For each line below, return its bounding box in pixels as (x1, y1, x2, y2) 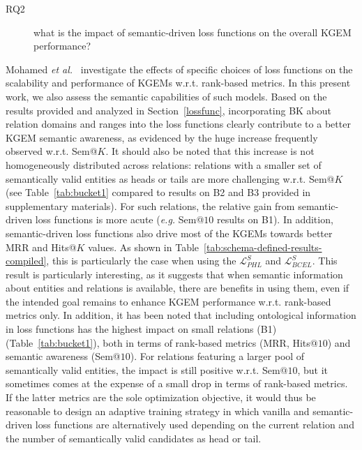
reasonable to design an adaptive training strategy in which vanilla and (6, 403, 310, 418)
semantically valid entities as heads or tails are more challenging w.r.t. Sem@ (6, 171, 335, 186)
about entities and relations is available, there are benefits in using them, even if (6, 280, 349, 295)
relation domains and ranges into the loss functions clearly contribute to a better (6, 117, 351, 131)
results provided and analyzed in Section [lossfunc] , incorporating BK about (6, 103, 332, 117)
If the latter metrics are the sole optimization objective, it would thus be (6, 390, 316, 405)
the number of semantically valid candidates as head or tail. (6, 430, 262, 445)
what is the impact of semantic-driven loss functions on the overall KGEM (33, 24, 352, 39)
